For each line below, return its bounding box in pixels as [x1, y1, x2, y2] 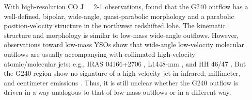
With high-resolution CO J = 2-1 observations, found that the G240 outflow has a [4, 1, 248, 11]
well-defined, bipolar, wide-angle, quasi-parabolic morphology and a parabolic [4, 11, 234, 21]
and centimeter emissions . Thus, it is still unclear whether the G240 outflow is [4, 77, 238, 87]
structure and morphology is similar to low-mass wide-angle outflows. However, [4, 30, 239, 40]
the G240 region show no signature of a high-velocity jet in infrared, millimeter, [4, 68, 240, 78]
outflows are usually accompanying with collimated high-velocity [4, 49, 195, 59]
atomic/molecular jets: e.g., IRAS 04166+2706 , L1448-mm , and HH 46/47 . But [4, 58, 246, 68]
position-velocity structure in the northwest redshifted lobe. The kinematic [4, 20, 226, 31]
